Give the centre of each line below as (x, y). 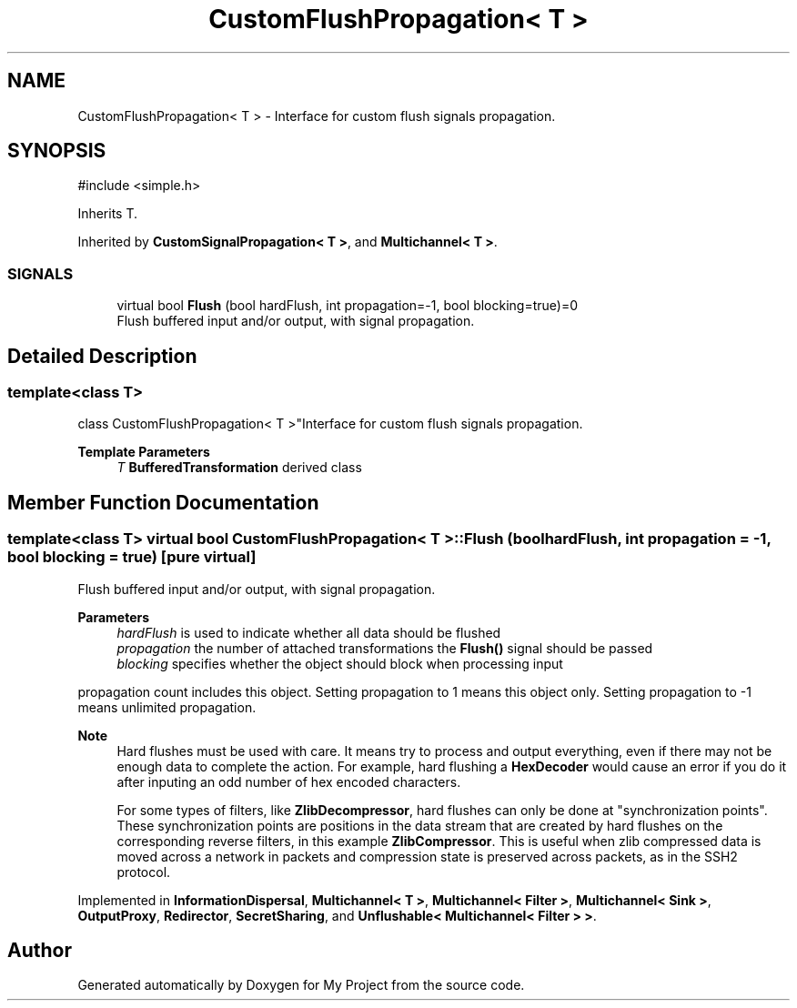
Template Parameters (144, 452)
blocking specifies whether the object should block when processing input (340, 663)
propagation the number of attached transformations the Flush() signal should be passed (385, 648)
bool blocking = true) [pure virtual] (132, 557)
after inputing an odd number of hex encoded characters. (289, 781)
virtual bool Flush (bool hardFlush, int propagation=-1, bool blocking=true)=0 (348, 306)
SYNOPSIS (57, 151)
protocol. (144, 872)
